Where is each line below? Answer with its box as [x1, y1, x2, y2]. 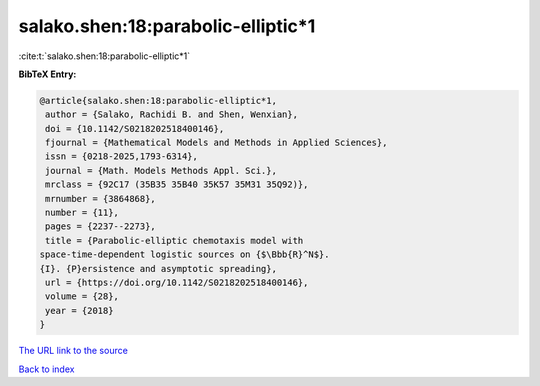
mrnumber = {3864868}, [45, 193, 157, 204]
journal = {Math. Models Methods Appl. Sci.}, [45, 165, 277, 176]
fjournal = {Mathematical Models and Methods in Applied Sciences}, [45, 137, 388, 149]
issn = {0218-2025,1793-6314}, [45, 151, 199, 162]
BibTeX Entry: [18, 68, 77, 80]
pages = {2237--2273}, [45, 221, 157, 232]
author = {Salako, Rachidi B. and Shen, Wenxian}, [45, 109, 299, 120]
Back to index [18, 363, 75, 375]
